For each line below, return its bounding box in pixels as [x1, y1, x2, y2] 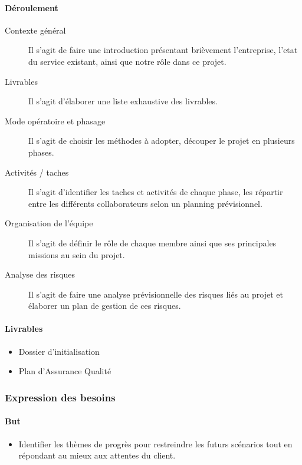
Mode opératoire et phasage [5, 114, 106, 127]
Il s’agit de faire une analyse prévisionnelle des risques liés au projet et [28, 288, 283, 300]
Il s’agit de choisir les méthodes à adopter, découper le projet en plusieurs [28, 134, 295, 147]
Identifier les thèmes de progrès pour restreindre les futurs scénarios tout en [18, 437, 293, 450]
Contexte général [5, 24, 66, 36]
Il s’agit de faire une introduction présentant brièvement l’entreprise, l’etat [28, 44, 298, 56]
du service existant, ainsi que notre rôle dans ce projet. [28, 55, 226, 67]
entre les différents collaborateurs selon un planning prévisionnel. [28, 197, 262, 209]
